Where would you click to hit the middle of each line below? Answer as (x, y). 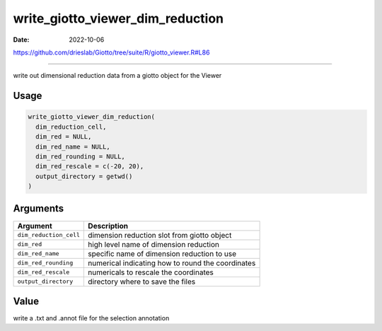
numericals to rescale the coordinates (151, 272)
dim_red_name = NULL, (73, 146)
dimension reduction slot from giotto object (160, 235)
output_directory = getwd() (84, 176)
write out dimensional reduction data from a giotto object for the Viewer (117, 76)
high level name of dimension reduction (154, 244)
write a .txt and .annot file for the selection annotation (91, 318)
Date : (21, 40)
